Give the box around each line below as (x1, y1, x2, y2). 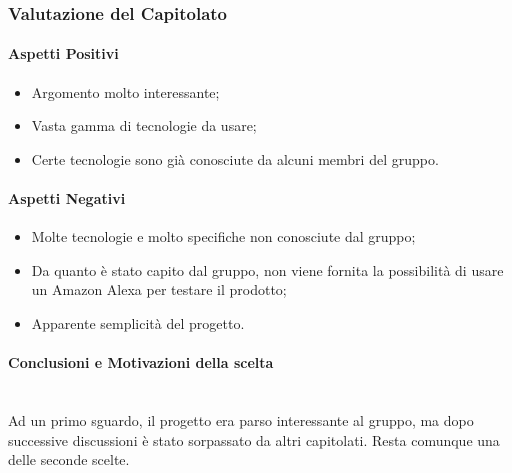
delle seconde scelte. (8, 449, 130, 470)
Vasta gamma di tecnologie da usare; (31, 115, 257, 136)
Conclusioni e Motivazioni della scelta (8, 352, 274, 373)
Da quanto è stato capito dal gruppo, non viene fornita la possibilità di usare (31, 259, 504, 280)
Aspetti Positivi (8, 43, 119, 64)
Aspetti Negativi (8, 188, 126, 209)
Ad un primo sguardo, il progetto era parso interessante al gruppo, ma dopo (8, 409, 474, 430)
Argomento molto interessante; (31, 81, 220, 102)
